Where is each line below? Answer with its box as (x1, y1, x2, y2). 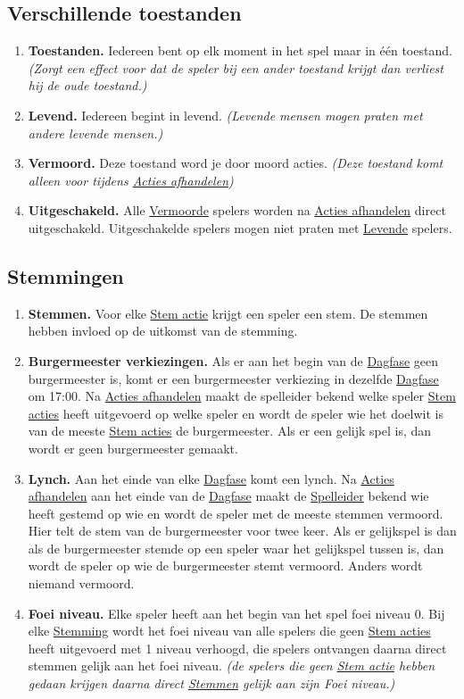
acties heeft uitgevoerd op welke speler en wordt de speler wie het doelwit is (28, 404, 443, 422)
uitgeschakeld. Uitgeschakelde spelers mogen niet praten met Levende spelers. (28, 218, 452, 237)
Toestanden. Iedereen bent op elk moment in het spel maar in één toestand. (28, 41, 452, 60)
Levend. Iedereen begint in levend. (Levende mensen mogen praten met (28, 105, 423, 124)
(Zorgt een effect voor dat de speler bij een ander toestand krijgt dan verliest (28, 58, 443, 77)
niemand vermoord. (28, 574, 135, 593)
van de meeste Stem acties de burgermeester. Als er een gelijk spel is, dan (28, 421, 432, 440)
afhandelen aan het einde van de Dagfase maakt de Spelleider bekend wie (28, 487, 429, 505)
